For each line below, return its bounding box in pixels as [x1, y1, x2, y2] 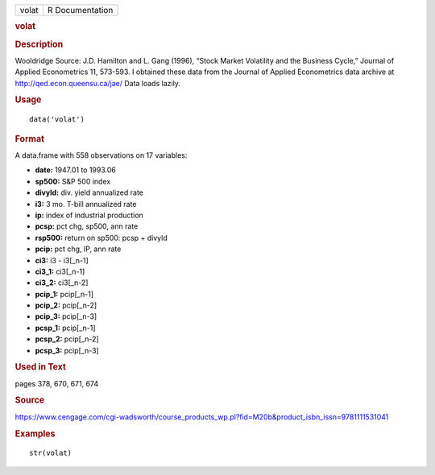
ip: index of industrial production [35, 210, 144, 220]
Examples [14, 427, 56, 439]
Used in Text [14, 361, 66, 373]
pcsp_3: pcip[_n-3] [35, 345, 100, 355]
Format [14, 133, 44, 144]
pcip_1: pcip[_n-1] [35, 289, 94, 299]
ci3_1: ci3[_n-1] [35, 266, 85, 276]
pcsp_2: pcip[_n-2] [35, 334, 100, 344]
